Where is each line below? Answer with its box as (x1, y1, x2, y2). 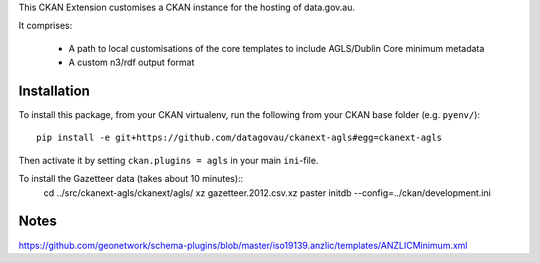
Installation (18, 82, 90, 99)
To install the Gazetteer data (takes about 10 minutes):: (18, 173, 244, 185)
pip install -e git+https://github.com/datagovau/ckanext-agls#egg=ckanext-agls (36, 132, 443, 144)
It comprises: (18, 20, 73, 32)
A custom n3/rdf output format (68, 56, 195, 69)
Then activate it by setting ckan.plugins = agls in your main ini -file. (18, 154, 319, 166)
